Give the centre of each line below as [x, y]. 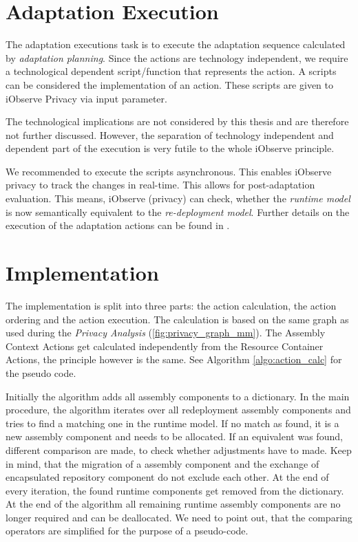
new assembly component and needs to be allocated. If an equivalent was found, [174, 436]
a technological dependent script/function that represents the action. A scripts [171, 71]
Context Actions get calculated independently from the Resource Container [165, 346]
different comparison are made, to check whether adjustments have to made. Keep [179, 449]
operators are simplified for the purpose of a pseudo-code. [127, 531]
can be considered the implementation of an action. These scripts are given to [169, 84]
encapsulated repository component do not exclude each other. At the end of [167, 477]
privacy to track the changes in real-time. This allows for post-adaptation [160, 185]
